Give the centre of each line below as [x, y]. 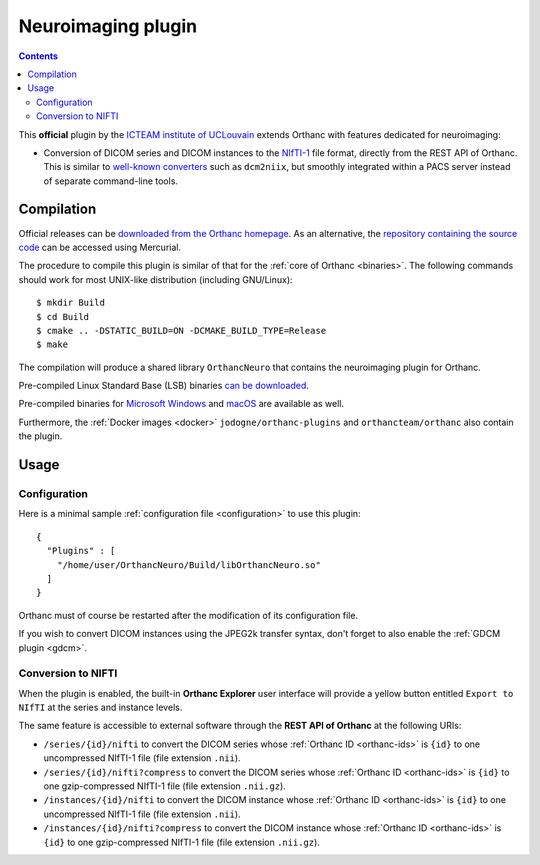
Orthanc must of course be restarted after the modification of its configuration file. [188, 615]
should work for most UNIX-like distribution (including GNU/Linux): [156, 279]
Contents [38, 56]
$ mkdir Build [70, 303]
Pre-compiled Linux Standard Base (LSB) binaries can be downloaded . [164, 386]
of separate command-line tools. [111, 181]
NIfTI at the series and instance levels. [100, 707]
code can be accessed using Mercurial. [100, 247]
